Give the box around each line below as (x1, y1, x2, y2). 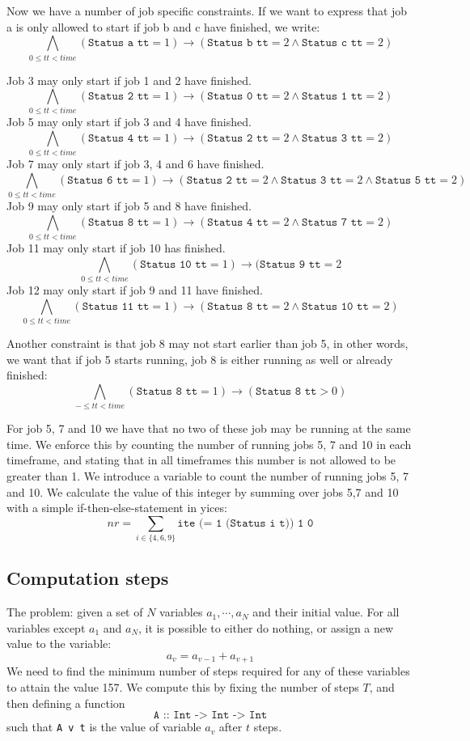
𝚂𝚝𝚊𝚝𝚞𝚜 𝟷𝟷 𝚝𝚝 (82, 300, 150, 312)
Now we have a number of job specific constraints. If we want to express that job (6, 2, 408, 19)
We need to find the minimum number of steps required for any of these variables (6, 663, 410, 680)
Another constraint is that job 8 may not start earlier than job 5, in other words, (6, 335, 409, 352)
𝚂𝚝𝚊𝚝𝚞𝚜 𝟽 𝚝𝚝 (301, 216, 363, 228)
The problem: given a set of (6, 603, 143, 620)
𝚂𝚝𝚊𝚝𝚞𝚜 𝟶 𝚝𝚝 (207, 91, 269, 103)
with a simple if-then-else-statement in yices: (6, 499, 227, 516)
